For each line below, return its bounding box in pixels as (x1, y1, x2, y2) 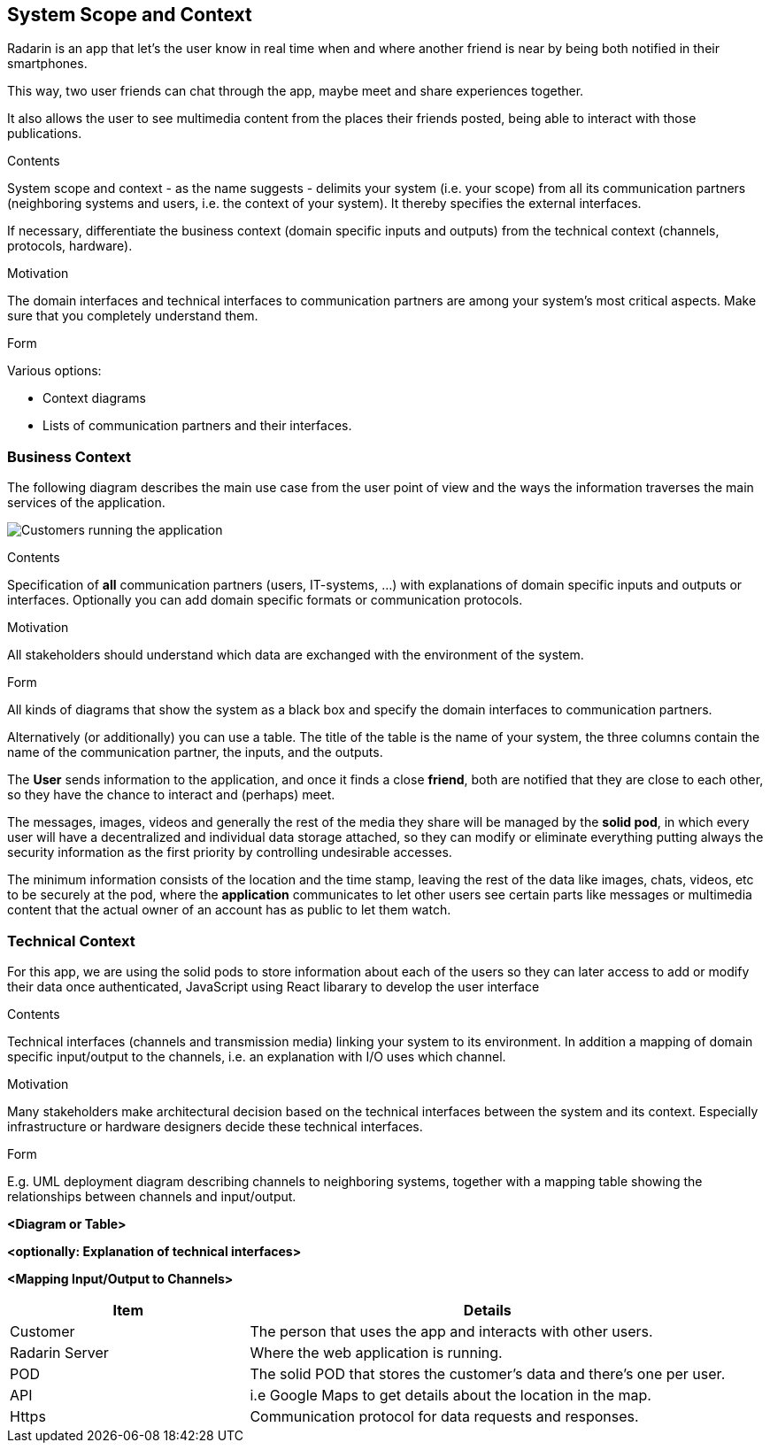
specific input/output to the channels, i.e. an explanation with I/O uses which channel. (7, 1048, 506, 1064)
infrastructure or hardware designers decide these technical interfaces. (7, 1118, 423, 1134)
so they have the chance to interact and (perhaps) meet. (7, 787, 335, 803)
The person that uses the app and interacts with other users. (250, 1322, 653, 1340)
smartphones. (7, 56, 88, 72)
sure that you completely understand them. (7, 308, 258, 324)
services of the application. (7, 495, 166, 511)
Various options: (7, 363, 102, 379)
